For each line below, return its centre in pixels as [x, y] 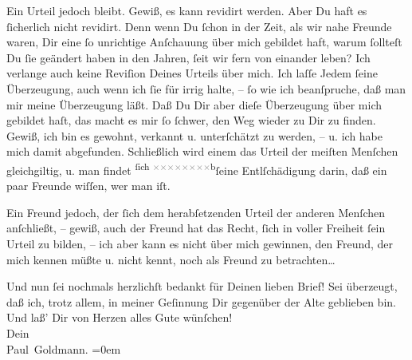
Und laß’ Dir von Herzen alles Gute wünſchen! [120, 317]
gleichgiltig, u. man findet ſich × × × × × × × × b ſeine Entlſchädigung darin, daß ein [197, 168]
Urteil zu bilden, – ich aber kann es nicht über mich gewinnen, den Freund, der [200, 243]
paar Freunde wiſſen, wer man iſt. [88, 186]
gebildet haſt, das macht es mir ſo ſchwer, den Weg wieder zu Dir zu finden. [191, 120]
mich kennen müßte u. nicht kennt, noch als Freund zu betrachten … [171, 259]
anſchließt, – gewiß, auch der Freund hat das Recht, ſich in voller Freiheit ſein [196, 228]
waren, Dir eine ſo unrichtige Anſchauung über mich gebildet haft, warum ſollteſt [204, 42]
